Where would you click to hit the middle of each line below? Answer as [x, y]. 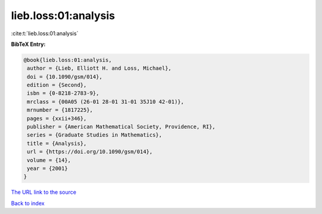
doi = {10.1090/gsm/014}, [65, 77]
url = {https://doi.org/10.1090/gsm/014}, [90, 152]
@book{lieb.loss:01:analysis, [68, 60]
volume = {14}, [49, 160]
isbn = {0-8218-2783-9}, [63, 93]
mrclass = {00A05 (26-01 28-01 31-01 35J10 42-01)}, [106, 102]
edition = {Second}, [57, 85]
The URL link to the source [44, 192]
